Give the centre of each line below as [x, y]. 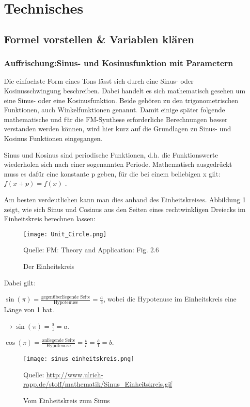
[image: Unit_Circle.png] [65, 234]
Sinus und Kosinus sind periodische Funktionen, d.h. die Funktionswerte [111, 154]
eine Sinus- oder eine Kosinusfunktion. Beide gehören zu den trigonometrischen [121, 100]
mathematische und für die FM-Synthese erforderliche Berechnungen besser [116, 119]
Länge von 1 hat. [29, 309]
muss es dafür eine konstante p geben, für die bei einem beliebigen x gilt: [112, 173]
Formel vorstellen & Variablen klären [99, 39]
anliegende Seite [59, 341]
